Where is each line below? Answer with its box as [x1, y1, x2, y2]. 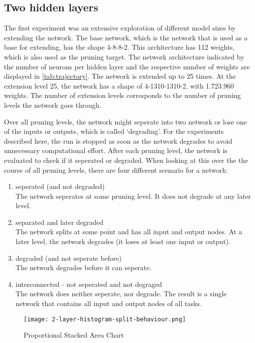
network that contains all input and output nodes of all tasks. [15, 298, 202, 309]
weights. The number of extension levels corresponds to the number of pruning [4, 90, 241, 100]
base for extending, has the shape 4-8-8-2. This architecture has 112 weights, [4, 42, 235, 52]
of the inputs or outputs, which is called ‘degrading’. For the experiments [4, 126, 224, 136]
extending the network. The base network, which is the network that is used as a [4, 32, 248, 42]
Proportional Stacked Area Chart [24, 330, 124, 340]
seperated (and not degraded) [15, 181, 105, 191]
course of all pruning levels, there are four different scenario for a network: [4, 164, 228, 175]
